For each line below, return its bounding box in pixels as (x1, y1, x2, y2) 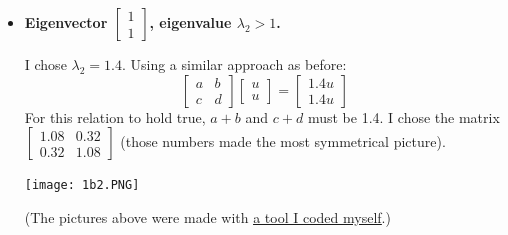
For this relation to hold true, (24, 106, 206, 127)
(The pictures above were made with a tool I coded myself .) (24, 206, 391, 227)
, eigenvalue (149, 12, 232, 32)
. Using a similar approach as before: (121, 54, 347, 74)
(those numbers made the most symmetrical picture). (120, 131, 446, 152)
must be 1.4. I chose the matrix (307, 106, 500, 127)
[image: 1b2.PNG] (24, 178, 140, 193)
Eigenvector (24, 12, 108, 32)
